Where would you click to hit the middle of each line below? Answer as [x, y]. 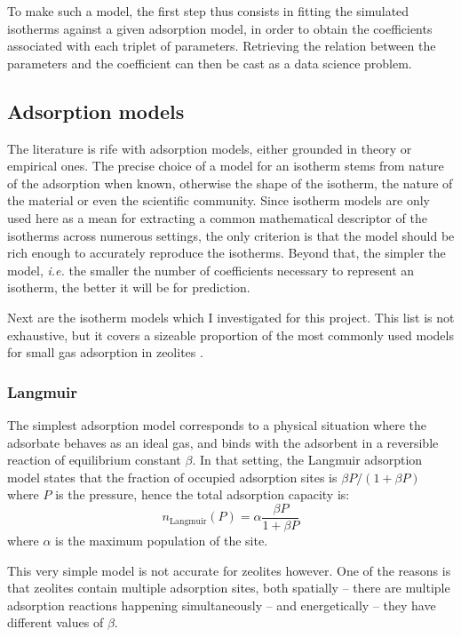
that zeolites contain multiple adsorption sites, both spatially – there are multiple [229, 588]
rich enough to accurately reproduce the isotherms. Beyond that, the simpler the [227, 253]
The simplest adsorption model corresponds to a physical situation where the [217, 424]
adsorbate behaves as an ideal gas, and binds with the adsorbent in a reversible [223, 442]
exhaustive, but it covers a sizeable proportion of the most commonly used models [230, 334]
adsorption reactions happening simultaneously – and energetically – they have [222, 605]
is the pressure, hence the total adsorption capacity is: [203, 494]
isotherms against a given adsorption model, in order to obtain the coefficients [220, 28]
